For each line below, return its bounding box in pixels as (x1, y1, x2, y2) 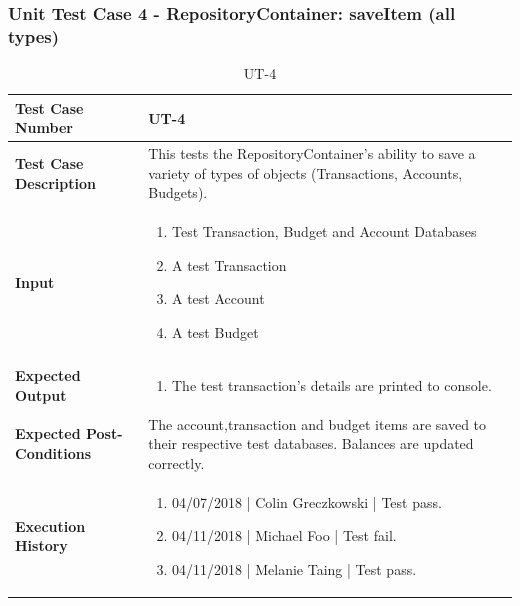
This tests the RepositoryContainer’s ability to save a (148, 143, 476, 164)
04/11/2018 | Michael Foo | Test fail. (172, 525, 397, 546)
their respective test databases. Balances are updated (148, 433, 474, 454)
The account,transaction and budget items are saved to (148, 413, 487, 434)
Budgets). (148, 182, 208, 203)
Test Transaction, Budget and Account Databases (172, 221, 477, 242)
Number (15, 117, 73, 138)
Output (15, 384, 67, 405)
